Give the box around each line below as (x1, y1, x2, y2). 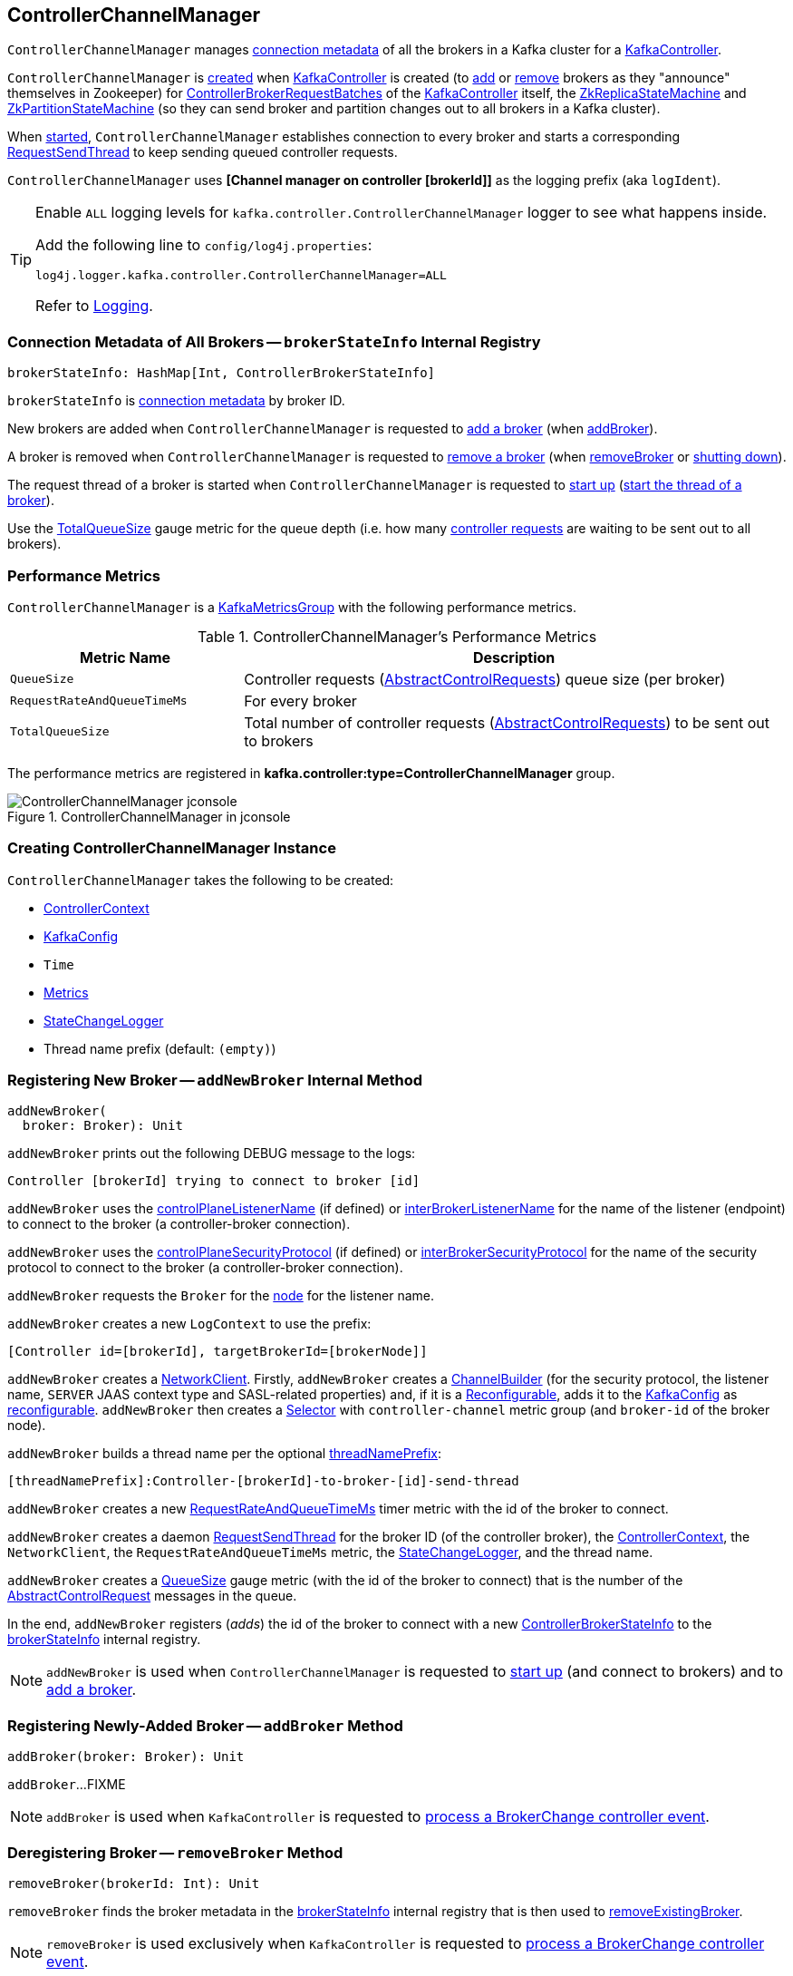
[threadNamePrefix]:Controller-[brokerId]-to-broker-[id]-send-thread (7, 1474, 519, 1489)
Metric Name (80, 647, 171, 667)
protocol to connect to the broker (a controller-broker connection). (7, 1260, 403, 1276)
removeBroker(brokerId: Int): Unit (7, 1875, 260, 1891)
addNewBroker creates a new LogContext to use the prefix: (7, 1316, 372, 1332)
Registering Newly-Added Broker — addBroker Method (7, 1716, 403, 1735)
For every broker (244, 691, 357, 710)
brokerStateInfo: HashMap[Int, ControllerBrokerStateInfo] (7, 365, 436, 381)
